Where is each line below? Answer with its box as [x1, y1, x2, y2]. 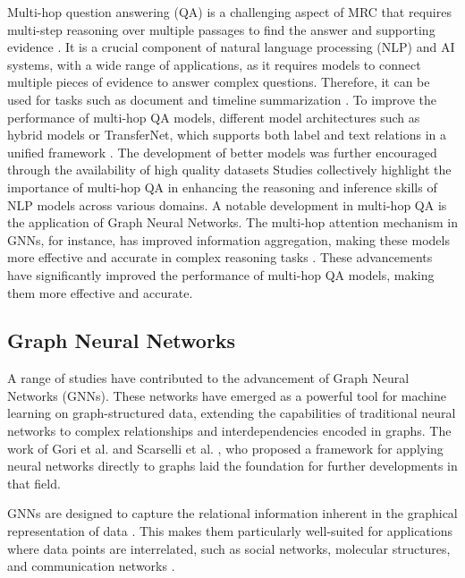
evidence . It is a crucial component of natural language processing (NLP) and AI [7, 38, 455, 56]
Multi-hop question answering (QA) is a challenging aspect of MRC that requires [7, 3, 452, 21]
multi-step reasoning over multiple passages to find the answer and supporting [7, 20, 435, 38]
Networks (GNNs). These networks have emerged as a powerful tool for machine [7, 386, 446, 404]
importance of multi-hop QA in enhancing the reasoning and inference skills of [7, 177, 437, 196]
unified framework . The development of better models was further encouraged [7, 142, 437, 161]
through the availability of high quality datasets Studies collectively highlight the [7, 160, 452, 179]
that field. [7, 473, 61, 492]
